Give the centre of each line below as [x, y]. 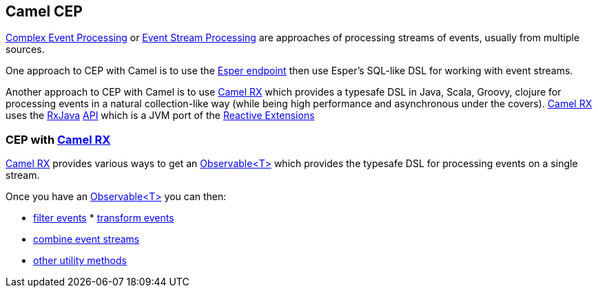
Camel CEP [44, 11]
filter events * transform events [104, 218]
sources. [25, 50]
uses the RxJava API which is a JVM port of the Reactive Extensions [160, 116]
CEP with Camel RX [58, 139]
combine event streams [86, 239]
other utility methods [80, 261]
